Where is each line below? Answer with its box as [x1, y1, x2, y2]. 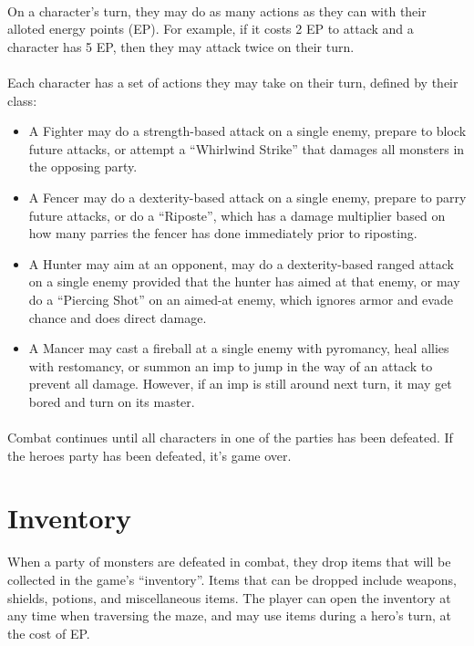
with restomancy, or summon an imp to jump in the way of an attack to [28, 356, 433, 375]
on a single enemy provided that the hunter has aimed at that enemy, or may [28, 272, 460, 291]
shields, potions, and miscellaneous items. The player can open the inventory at [7, 588, 451, 607]
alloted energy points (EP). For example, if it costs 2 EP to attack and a [7, 19, 414, 38]
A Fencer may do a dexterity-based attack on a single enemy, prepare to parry [28, 187, 467, 206]
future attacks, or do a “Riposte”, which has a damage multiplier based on [28, 205, 446, 224]
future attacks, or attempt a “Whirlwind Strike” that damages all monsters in [28, 139, 465, 158]
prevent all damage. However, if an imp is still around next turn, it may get [28, 374, 452, 393]
